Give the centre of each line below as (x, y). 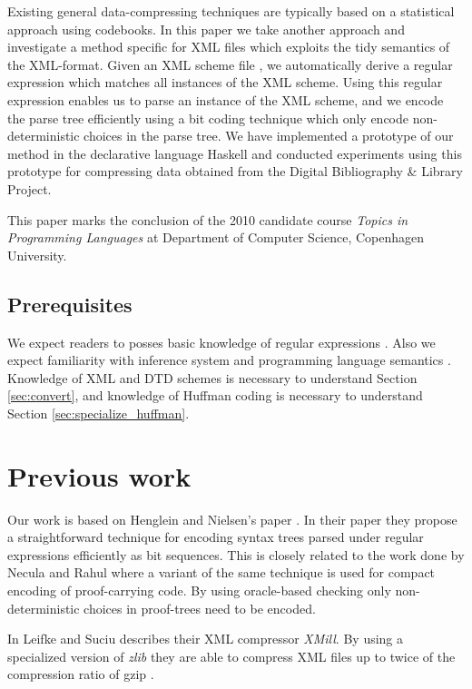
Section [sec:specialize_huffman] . (98, 413)
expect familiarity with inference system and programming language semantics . (229, 360)
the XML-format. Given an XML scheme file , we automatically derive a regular (230, 64)
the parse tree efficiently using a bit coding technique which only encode (208, 118)
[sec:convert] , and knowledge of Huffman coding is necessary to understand (215, 395)
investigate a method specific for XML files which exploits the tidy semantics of (229, 47)
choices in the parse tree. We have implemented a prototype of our (269, 136)
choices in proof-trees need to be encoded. (200, 608)
